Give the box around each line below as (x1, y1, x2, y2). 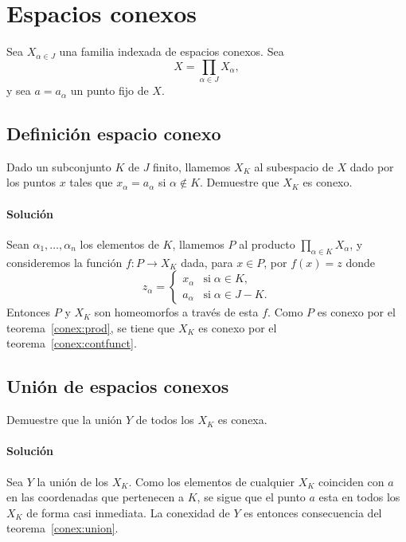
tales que (69, 174, 113, 190)
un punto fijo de (70, 82, 149, 99)
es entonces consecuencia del (244, 504, 382, 520)
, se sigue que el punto (197, 489, 306, 505)
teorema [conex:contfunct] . (6, 335, 137, 352)
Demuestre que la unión (6, 411, 123, 428)
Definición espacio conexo (6, 121, 221, 146)
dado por (349, 158, 394, 175)
